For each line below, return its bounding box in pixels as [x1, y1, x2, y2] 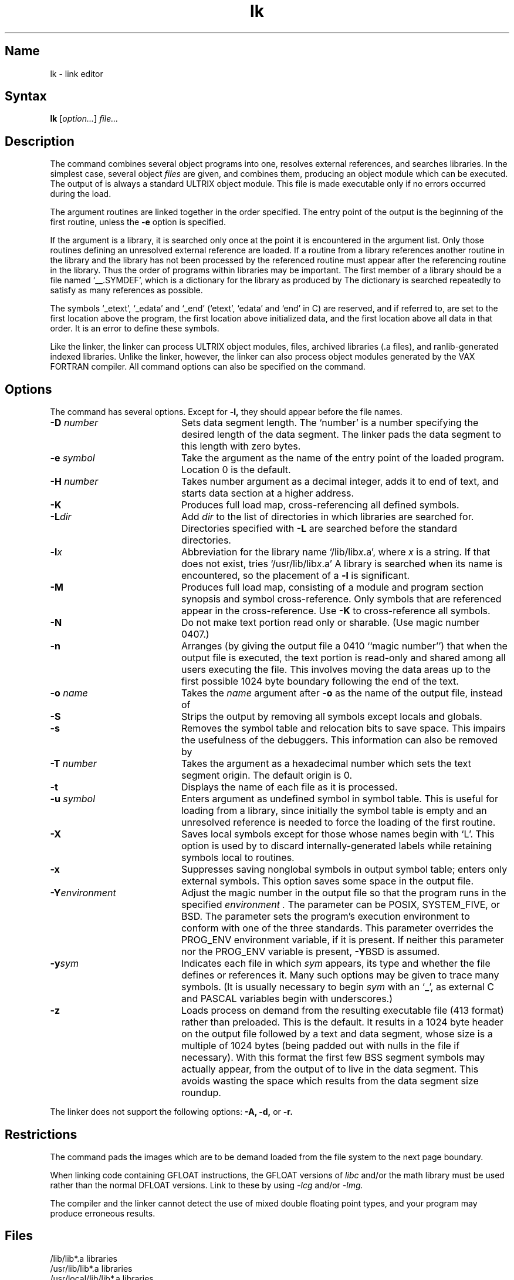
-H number [50, 475, 99, 488]
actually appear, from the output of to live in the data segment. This [181, 1063, 479, 1075]
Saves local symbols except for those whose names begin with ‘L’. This [181, 828, 495, 840]
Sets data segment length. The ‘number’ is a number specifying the [181, 417, 479, 429]
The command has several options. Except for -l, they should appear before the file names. [50, 407, 403, 417]
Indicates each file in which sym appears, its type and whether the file [181, 957, 491, 970]
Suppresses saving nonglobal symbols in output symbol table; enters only [181, 863, 508, 876]
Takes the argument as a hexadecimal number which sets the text [181, 758, 471, 770]
